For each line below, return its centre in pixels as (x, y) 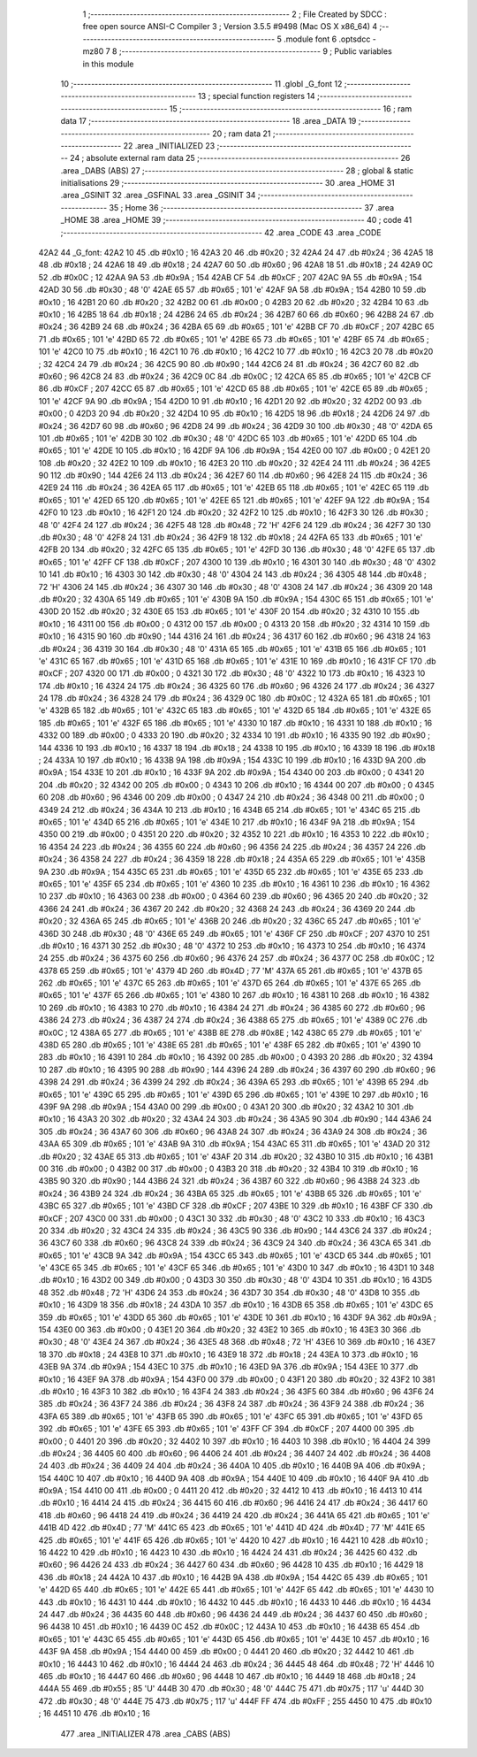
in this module (108, 64)
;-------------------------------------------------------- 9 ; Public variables (255, 51)
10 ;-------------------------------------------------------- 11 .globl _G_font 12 (201, 83)
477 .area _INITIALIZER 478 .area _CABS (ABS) (146, 1733)
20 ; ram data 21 (242, 134)
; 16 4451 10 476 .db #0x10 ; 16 (94, 1714)
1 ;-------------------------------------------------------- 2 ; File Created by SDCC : (235, 14)
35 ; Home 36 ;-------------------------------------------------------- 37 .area (252, 207)
